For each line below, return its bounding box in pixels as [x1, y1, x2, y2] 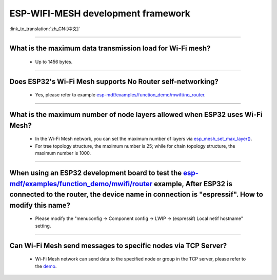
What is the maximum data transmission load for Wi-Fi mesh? [9, 44, 211, 53]
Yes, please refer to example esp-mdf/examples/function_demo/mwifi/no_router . [35, 92, 206, 98]
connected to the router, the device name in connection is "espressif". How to [9, 190, 264, 199]
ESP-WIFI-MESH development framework [9, 8, 191, 19]
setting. [35, 223, 51, 229]
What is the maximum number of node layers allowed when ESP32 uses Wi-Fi [9, 110, 263, 119]
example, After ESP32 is [154, 179, 233, 188]
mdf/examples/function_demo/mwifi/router [9, 179, 153, 188]
